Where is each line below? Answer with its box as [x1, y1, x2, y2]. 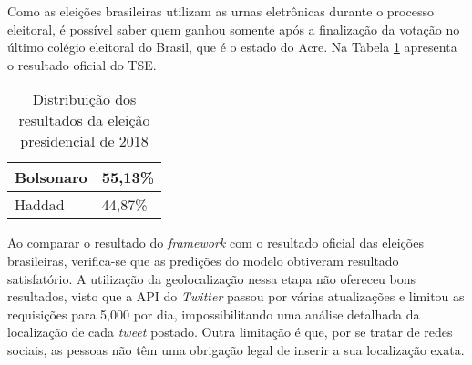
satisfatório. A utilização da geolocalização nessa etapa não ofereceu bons [7, 269, 416, 288]
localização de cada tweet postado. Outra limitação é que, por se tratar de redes [7, 322, 453, 341]
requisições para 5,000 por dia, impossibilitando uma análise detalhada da [7, 304, 420, 323]
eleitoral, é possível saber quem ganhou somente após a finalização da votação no [7, 19, 460, 38]
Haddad [15, 194, 65, 216]
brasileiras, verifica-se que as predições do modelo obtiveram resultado [7, 250, 399, 269]
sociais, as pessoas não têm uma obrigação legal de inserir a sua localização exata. [7, 340, 465, 359]
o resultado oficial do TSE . [7, 55, 157, 74]
